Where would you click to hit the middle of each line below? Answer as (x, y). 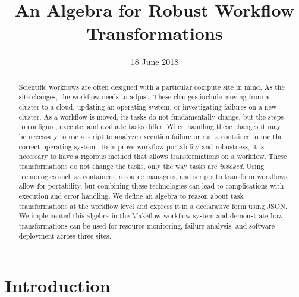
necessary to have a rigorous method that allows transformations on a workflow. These (153, 156)
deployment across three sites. (65, 235)
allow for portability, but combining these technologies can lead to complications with (151, 186)
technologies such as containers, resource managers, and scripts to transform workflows (153, 176)
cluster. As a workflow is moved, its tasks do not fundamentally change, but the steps (151, 116)
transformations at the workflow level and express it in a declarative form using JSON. (153, 206)
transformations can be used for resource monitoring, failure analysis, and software (147, 225)
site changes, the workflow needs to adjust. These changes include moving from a (144, 97)
